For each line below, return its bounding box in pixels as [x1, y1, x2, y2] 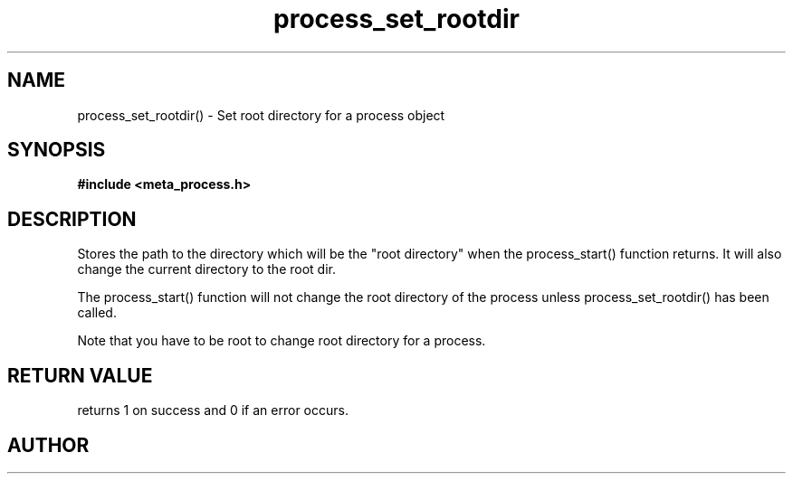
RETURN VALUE [7, 363, 153, 387]
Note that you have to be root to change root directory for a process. [77, 333, 486, 349]
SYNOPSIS [7, 138, 106, 162]
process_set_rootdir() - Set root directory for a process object [77, 107, 445, 123]
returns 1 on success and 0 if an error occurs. [77, 402, 349, 419]
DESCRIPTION [7, 207, 137, 231]
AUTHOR [7, 433, 90, 457]
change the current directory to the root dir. [77, 261, 336, 278]
